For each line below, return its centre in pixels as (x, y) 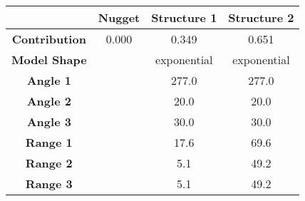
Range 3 (49, 184)
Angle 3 (49, 122)
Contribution (49, 39)
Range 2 (49, 163)
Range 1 (49, 142)
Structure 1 (184, 17)
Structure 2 (261, 17)
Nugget (119, 17)
